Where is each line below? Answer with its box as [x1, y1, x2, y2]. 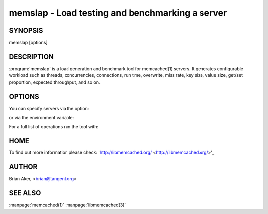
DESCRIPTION [9, 52, 54, 61]
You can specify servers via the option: [9, 105, 89, 111]
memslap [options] [9, 40, 48, 46]
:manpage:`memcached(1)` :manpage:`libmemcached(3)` [9, 202, 126, 208]
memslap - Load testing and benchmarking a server [9, 7, 227, 18]
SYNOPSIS [9, 26, 43, 35]
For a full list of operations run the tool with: [9, 124, 99, 130]
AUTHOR [9, 163, 38, 171]
